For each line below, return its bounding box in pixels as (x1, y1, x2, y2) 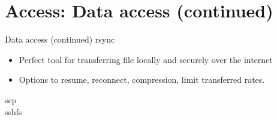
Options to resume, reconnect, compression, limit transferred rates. (19, 73, 265, 86)
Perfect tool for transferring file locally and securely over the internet (19, 53, 273, 65)
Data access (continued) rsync (5, 33, 115, 46)
